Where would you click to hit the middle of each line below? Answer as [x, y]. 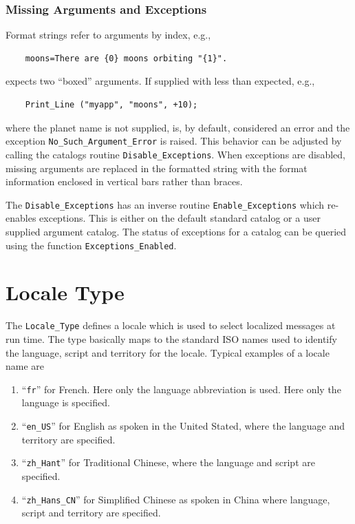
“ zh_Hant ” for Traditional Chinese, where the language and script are [168, 462]
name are [25, 366]
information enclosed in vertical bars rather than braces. [124, 181]
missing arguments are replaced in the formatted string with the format [157, 168]
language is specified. [66, 402]
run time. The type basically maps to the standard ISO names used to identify [171, 338]
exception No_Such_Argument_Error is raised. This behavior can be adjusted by [174, 141]
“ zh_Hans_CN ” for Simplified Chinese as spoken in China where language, [176, 499]
